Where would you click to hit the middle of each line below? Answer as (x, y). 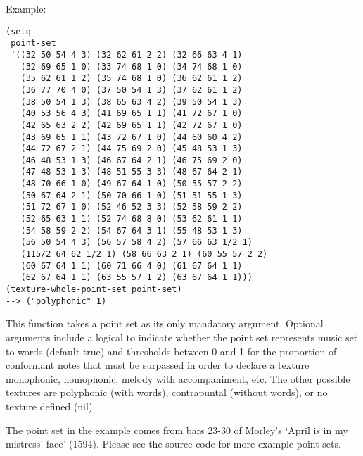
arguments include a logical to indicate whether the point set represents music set (182, 337)
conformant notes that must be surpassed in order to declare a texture (158, 365)
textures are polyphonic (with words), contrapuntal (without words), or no (167, 392)
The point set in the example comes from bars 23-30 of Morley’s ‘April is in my (177, 430)
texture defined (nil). (51, 406)
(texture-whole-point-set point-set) (94, 290)
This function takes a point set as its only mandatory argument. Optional (165, 323)
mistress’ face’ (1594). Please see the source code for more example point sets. (173, 444)
